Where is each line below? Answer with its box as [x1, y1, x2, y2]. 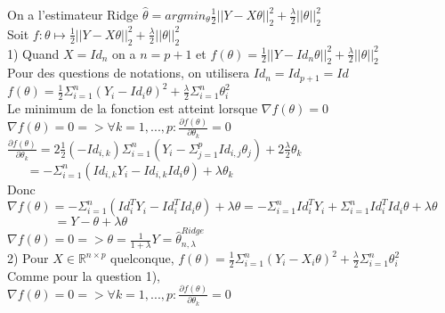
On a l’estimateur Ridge [7, 5, 139, 23]
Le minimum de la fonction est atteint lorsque [7, 99, 258, 118]
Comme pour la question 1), [7, 266, 161, 284]
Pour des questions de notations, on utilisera [7, 63, 250, 82]
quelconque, [110, 249, 174, 267]
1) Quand [7, 44, 60, 62]
